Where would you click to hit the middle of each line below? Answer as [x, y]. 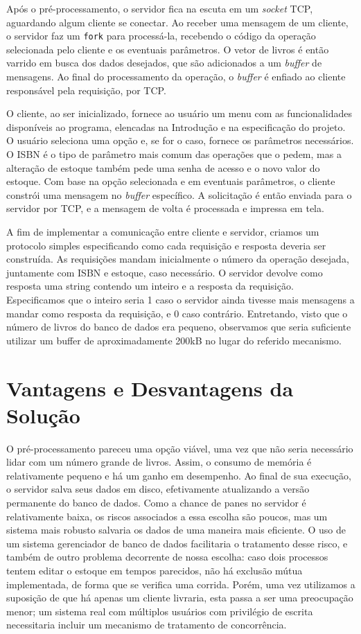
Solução [43, 415]
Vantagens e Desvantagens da [150, 388]
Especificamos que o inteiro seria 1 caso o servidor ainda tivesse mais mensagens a [180, 299]
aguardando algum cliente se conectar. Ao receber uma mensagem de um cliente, [177, 22]
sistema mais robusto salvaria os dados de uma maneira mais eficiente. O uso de [176, 530]
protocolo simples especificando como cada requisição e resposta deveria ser [166, 245]
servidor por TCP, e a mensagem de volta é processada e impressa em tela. [165, 208]
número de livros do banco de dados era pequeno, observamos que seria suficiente [179, 327]
